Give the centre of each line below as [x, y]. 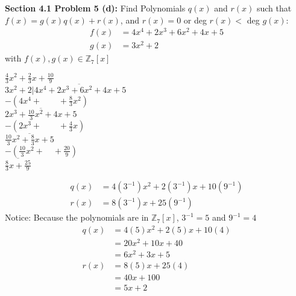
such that [274, 8]
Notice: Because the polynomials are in [77, 217]
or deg [195, 20]
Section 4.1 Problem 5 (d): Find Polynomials [95, 8]
